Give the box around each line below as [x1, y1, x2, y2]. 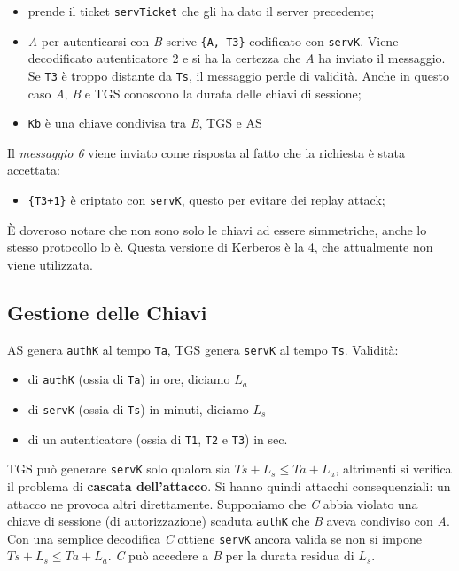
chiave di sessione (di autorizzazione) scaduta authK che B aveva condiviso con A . [7, 512, 450, 530]
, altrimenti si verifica [335, 459, 452, 478]
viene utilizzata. [7, 254, 93, 273]
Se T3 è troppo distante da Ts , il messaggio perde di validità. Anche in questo [27, 66, 449, 84]
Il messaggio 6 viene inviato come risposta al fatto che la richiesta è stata [7, 143, 405, 161]
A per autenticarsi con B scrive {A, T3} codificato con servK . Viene [27, 31, 399, 50]
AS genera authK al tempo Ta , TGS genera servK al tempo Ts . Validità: [7, 340, 399, 358]
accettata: [7, 160, 60, 179]
